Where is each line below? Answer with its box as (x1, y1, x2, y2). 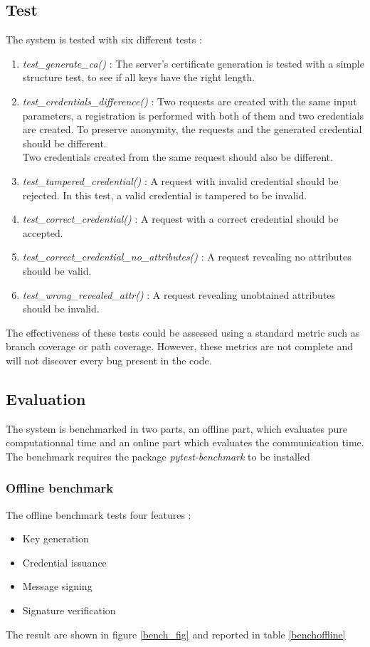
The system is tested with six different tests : (6, 32, 202, 47)
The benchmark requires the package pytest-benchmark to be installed (6, 448, 310, 463)
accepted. (22, 225, 63, 240)
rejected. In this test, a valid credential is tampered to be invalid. (22, 187, 307, 202)
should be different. (22, 135, 107, 150)
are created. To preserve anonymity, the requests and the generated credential (22, 122, 362, 137)
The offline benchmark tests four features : (6, 507, 191, 522)
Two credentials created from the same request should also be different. (22, 149, 333, 164)
